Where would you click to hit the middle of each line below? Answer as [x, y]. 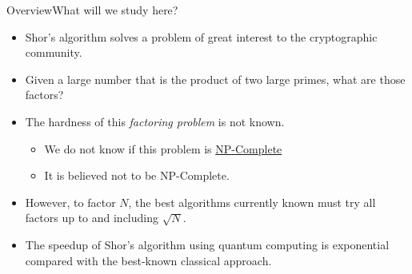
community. [54, 52]
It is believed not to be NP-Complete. [137, 175]
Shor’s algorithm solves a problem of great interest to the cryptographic [201, 36]
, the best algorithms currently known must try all [252, 202]
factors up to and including [92, 218]
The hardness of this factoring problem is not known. [155, 121]
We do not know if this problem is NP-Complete [163, 148]
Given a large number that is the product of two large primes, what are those [215, 79]
